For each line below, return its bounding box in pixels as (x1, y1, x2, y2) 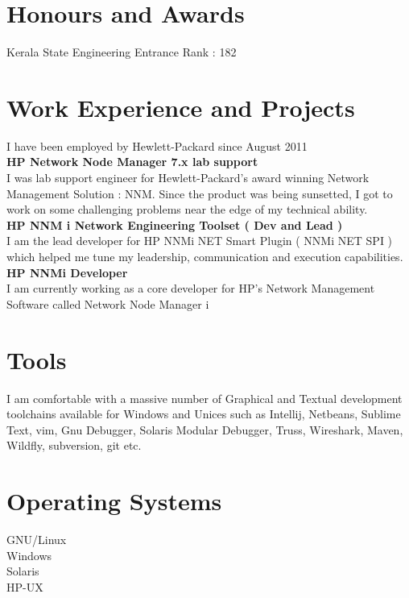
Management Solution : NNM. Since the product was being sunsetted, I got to (6, 185, 393, 201)
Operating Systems (6, 484, 222, 517)
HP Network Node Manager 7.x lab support (6, 153, 258, 170)
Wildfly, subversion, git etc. (6, 437, 142, 454)
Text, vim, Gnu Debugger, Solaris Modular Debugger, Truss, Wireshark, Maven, (6, 421, 403, 438)
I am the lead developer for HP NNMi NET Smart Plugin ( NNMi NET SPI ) (6, 232, 393, 249)
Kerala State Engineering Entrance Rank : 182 (6, 44, 237, 60)
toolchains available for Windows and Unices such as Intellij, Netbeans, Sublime (6, 405, 401, 422)
